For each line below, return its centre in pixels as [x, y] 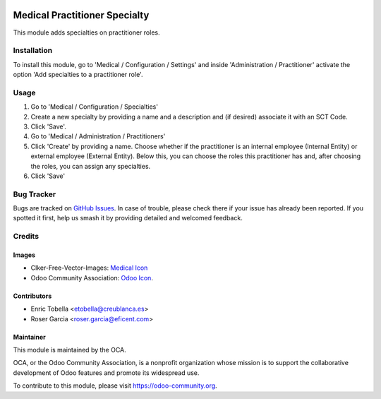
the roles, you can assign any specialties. [91, 166]
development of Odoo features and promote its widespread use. [106, 373]
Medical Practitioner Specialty [81, 15]
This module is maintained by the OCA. [69, 350]
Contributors [32, 296]
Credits [26, 237]
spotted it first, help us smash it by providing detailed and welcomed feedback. [128, 218]
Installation [33, 51]
